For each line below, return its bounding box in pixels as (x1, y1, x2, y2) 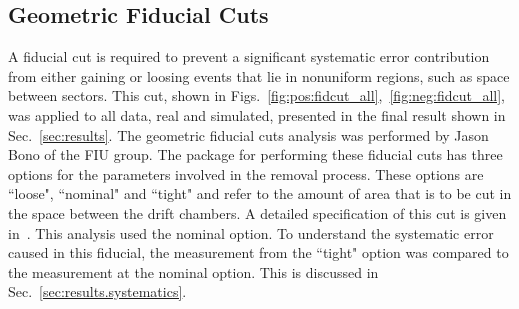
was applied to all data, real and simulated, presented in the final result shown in (8, 104, 506, 125)
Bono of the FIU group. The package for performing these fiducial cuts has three (8, 144, 503, 165)
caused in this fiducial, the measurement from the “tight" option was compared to (8, 242, 509, 263)
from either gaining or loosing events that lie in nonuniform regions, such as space (8, 65, 510, 86)
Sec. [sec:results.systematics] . (8, 281, 187, 302)
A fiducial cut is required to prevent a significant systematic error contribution (8, 46, 490, 67)
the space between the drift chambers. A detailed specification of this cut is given (8, 202, 507, 223)
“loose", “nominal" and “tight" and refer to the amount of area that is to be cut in (8, 183, 512, 204)
